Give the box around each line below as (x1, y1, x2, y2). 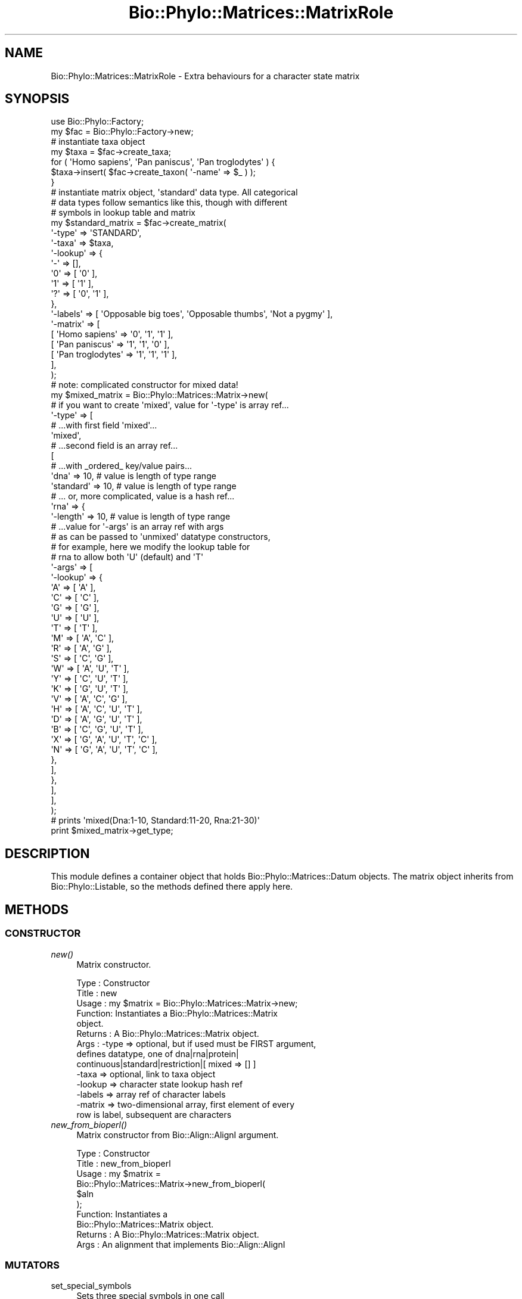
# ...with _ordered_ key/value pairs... (51, 461, 192, 471)
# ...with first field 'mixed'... (51, 420, 157, 431)
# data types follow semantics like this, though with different (51, 197, 288, 208)
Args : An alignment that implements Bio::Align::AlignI (76, 1239, 285, 1250)
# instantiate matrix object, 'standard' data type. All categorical (51, 187, 298, 198)
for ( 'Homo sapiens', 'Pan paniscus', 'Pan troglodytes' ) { (51, 157, 275, 167)
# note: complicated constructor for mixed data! (51, 380, 238, 390)
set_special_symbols (51, 1281, 132, 1291)
